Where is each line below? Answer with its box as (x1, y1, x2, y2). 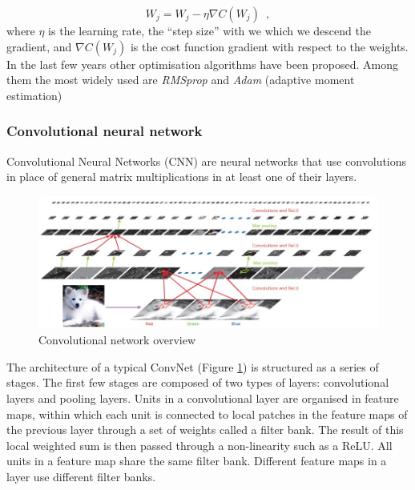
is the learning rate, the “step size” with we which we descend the (48, 22, 371, 38)
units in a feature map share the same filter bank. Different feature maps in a (6, 452, 387, 469)
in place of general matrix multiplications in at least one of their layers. (6, 168, 357, 185)
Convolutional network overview (38, 331, 196, 348)
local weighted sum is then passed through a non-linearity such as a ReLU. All (6, 436, 393, 453)
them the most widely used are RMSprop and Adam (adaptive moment (6, 71, 355, 88)
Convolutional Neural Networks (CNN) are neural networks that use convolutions (6, 152, 407, 169)
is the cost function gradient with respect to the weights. (130, 38, 409, 54)
